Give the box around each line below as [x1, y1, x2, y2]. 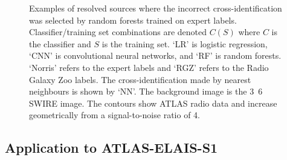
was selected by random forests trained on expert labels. [29, 13, 237, 26]
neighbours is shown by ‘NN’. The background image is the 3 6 [29, 85, 263, 98]
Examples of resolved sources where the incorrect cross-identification [29, 2, 282, 14]
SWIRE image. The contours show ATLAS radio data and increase [29, 96, 277, 109]
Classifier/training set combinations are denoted [29, 25, 207, 38]
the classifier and [29, 37, 91, 50]
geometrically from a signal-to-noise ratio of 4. [29, 108, 200, 121]
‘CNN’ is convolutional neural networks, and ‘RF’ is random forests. [29, 49, 282, 62]
